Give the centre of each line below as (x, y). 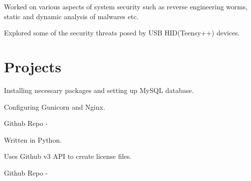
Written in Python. (33, 139)
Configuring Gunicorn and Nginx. (55, 106)
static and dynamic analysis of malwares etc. (71, 16)
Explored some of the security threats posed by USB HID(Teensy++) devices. (122, 33)
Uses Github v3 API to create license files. (68, 156)
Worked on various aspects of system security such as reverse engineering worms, (126, 6)
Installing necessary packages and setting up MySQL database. (99, 90)
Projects (33, 66)
